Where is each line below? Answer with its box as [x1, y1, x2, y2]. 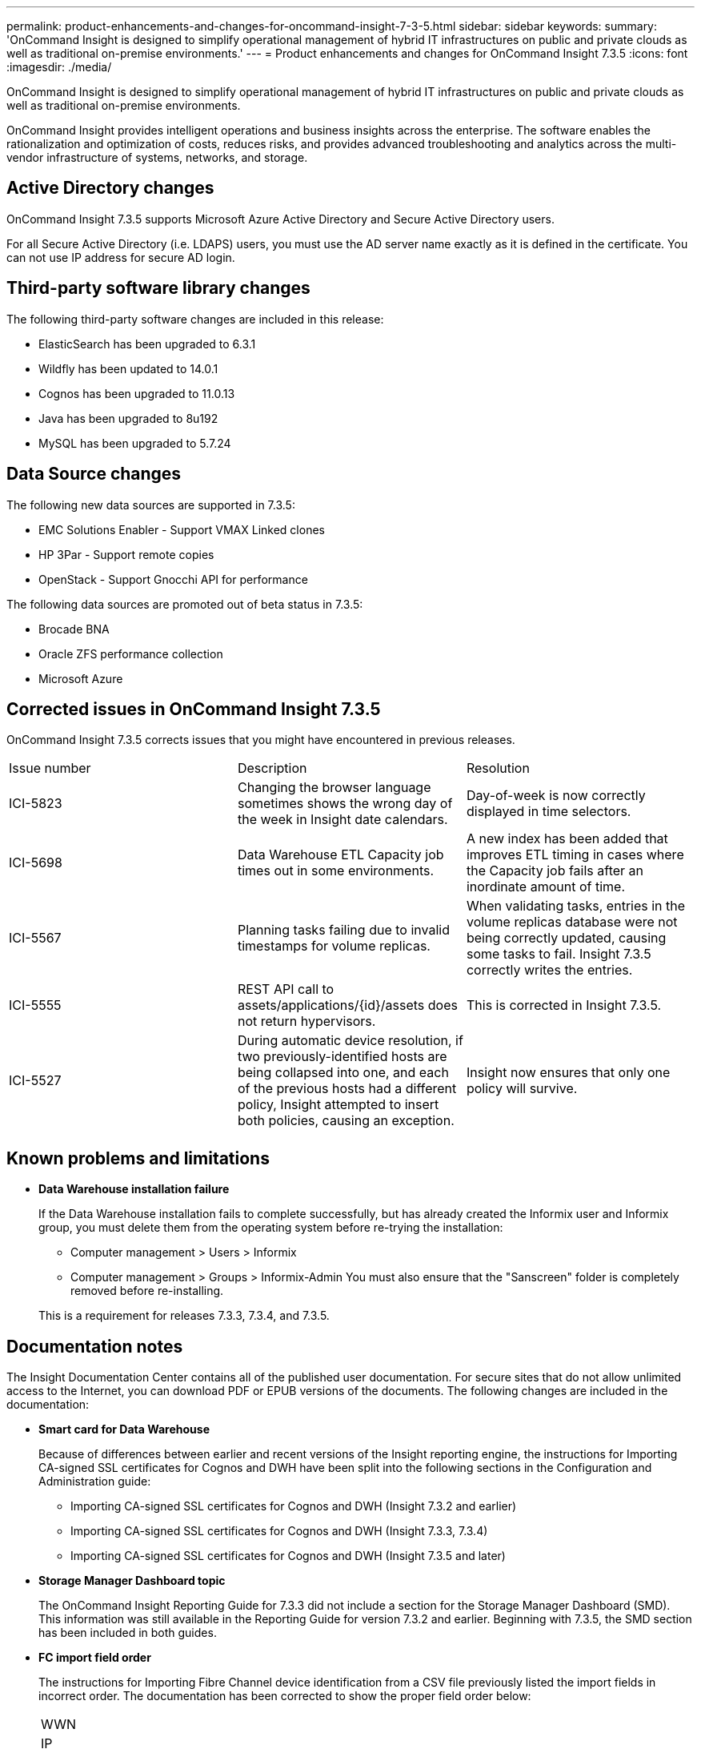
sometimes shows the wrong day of [237, 795, 453, 812]
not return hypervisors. [237, 1013, 376, 1030]
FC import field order [38, 1650, 151, 1665]
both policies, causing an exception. [237, 1112, 455, 1129]
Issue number [9, 760, 91, 777]
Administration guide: [38, 1474, 151, 1489]
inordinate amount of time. [466, 879, 625, 895]
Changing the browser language [237, 779, 431, 796]
